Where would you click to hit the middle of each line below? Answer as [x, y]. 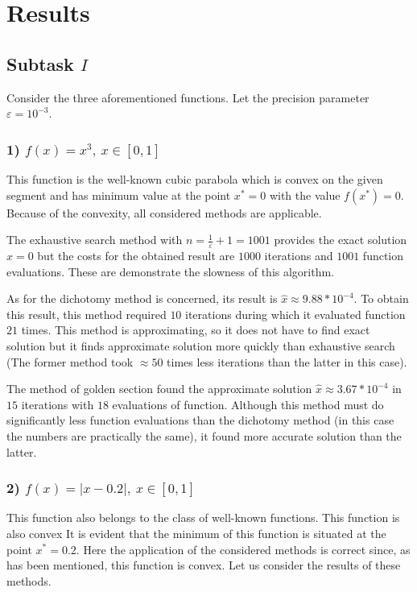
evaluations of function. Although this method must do [248, 404]
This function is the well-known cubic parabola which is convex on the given [195, 178]
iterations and [299, 255]
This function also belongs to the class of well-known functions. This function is [203, 517]
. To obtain [381, 298]
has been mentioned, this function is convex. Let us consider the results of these [204, 565]
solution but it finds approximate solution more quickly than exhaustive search [201, 345]
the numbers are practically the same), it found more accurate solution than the [204, 435]
